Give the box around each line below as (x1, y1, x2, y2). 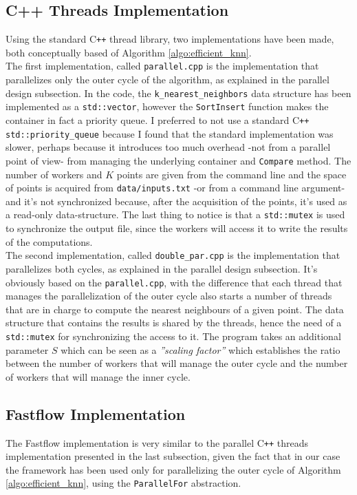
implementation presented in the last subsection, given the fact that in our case (6, 449, 340, 463)
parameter (6, 342, 49, 357)
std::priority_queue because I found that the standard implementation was (6, 126, 334, 140)
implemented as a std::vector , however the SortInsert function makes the (6, 99, 329, 114)
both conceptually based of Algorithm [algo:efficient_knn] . (6, 45, 252, 59)
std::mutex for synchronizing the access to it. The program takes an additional (6, 328, 341, 343)
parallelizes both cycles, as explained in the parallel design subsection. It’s (6, 261, 318, 275)
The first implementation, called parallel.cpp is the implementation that (6, 59, 319, 73)
